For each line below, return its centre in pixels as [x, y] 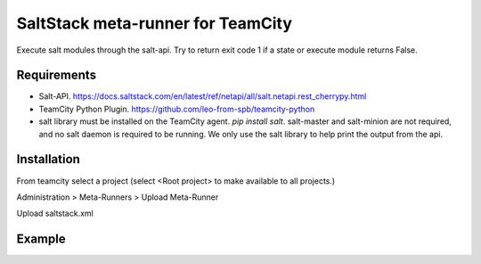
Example [41, 239]
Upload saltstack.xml [55, 213]
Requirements [57, 75]
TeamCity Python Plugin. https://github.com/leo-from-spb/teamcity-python [177, 109]
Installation [48, 159]
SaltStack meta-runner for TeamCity [155, 23]
